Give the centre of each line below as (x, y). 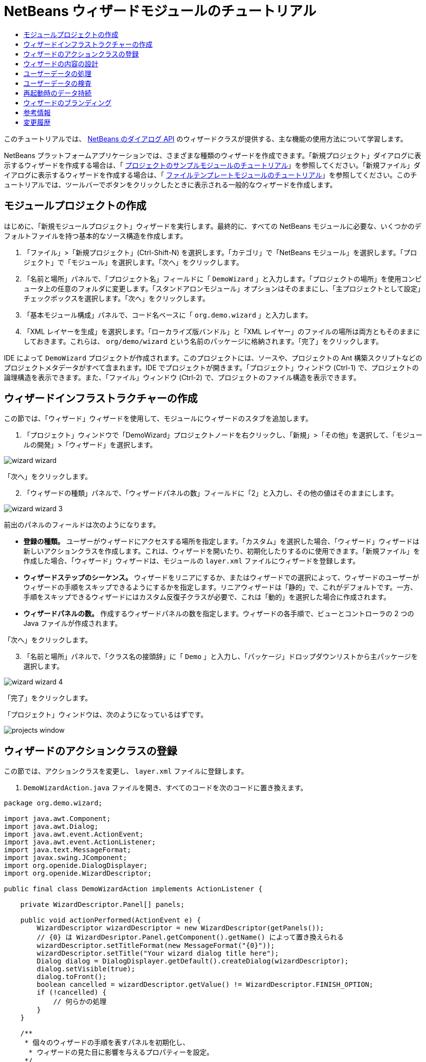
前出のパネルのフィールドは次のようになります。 (82, 525)
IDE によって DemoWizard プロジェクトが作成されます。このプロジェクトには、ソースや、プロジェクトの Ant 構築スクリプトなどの (213, 358)
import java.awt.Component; (57, 819)
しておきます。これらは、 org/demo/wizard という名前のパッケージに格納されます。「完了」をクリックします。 (203, 341)
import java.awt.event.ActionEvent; (74, 834)
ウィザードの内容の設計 (61, 63)
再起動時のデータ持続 (57, 93)
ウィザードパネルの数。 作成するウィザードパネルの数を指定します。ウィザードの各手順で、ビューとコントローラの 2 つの (219, 614)
